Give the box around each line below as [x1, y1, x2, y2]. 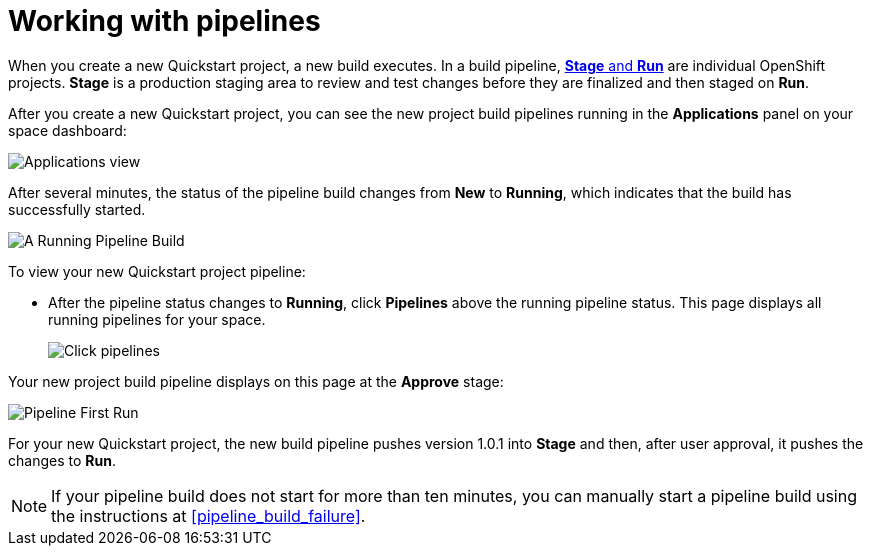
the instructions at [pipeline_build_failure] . [51, 505, 366, 526]
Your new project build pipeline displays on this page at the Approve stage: [8, 372, 504, 390]
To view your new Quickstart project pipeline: [8, 262, 306, 280]
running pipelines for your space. [48, 310, 266, 328]
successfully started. [8, 200, 146, 218]
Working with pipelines [8, 4, 321, 38]
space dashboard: [8, 121, 127, 139]
